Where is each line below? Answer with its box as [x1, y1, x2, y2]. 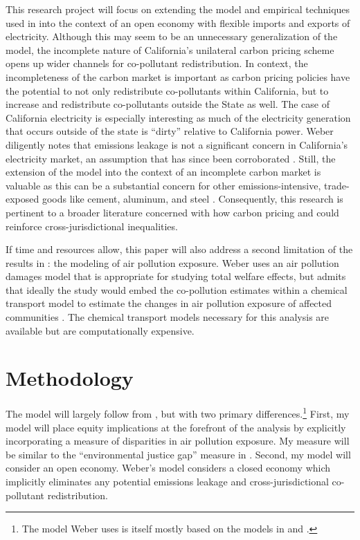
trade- [323, 178, 350, 192]
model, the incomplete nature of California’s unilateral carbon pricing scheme [6, 42, 334, 57]
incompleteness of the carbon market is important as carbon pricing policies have [6, 69, 350, 84]
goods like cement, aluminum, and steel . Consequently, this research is [42, 192, 343, 206]
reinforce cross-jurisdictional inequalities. [6, 218, 178, 233]
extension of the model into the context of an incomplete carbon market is [6, 165, 321, 179]
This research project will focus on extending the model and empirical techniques [6, 2, 350, 16]
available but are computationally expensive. [6, 323, 195, 337]
